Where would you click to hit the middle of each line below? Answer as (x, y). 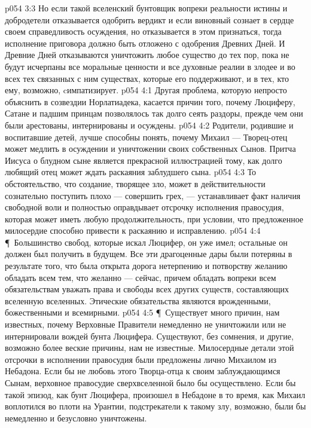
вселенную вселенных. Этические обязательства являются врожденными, (138, 300)
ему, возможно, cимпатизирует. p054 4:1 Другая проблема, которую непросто (146, 90)
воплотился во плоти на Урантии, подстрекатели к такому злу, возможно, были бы (155, 406)
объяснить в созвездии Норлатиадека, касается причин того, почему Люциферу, (150, 101)
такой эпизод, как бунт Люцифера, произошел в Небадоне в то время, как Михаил (155, 394)
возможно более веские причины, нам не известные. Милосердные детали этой (150, 348)
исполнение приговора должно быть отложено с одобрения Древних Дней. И (145, 43)
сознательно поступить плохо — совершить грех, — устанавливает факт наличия (153, 195)
